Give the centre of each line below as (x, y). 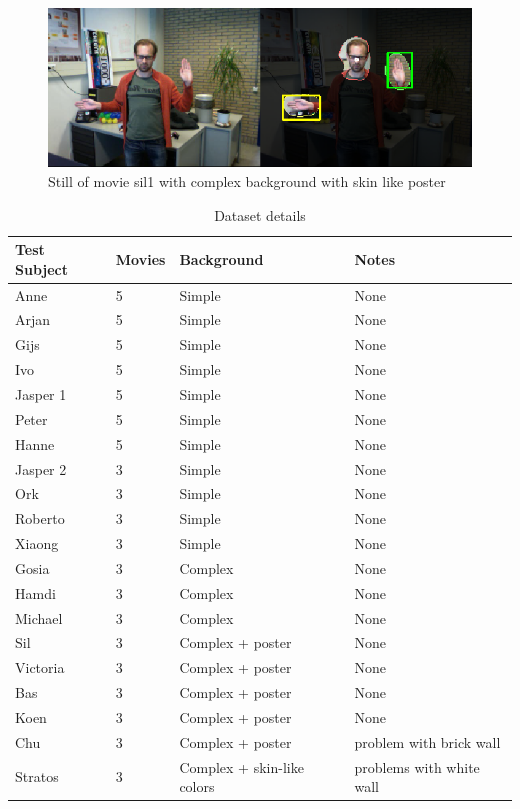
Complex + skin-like (241, 766)
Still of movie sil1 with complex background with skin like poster (247, 180)
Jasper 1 (41, 393)
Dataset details (260, 214)
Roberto (40, 518)
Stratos (37, 776)
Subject (41, 268)
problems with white (417, 766)
